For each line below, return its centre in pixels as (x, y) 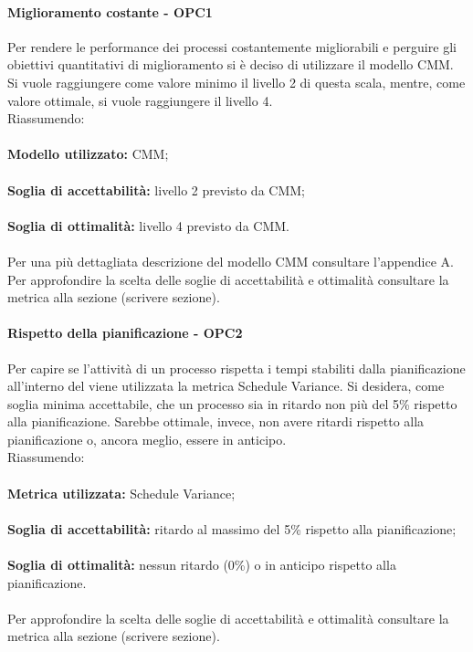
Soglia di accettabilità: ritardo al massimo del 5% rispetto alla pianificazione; (232, 528)
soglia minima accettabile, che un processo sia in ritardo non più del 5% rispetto (232, 403)
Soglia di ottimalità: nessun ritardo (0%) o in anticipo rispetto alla (202, 565)
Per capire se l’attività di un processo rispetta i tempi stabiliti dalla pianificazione (236, 368)
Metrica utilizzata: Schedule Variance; (121, 493)
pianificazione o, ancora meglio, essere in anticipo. (147, 439)
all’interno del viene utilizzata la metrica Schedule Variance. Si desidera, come (226, 386)
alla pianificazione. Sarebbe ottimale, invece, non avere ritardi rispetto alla (216, 421)
